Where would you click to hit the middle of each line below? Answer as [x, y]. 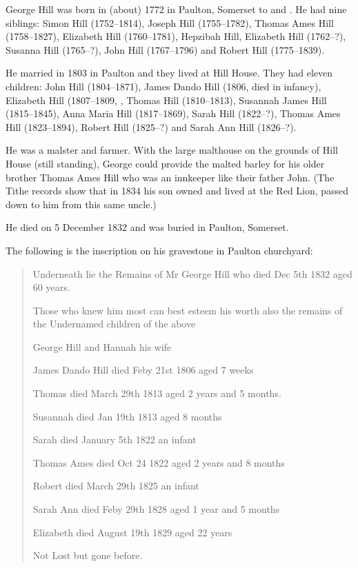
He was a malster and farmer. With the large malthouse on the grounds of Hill [172, 150]
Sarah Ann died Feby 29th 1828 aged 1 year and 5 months [156, 509]
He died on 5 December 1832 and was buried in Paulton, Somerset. [147, 227]
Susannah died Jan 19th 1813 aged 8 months [127, 416]
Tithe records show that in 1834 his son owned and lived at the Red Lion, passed [177, 191]
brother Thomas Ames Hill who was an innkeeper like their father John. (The [170, 177]
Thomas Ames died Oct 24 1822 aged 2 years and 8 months [159, 462]
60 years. [51, 287]
